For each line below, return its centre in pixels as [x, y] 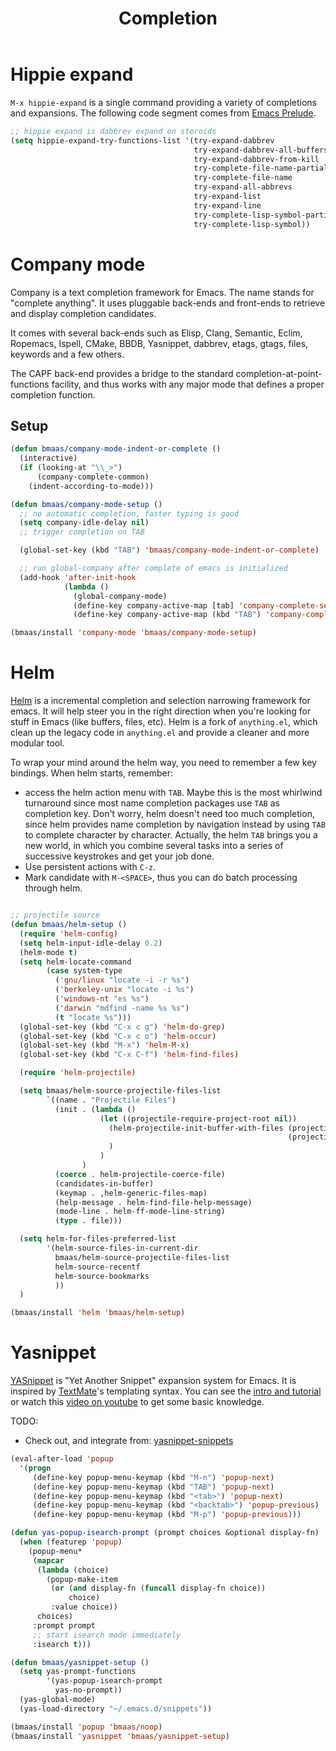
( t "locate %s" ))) [93, 1017]
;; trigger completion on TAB [82, 532]
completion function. [53, 394]
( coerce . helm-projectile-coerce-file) [140, 1174]
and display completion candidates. [83, 313]
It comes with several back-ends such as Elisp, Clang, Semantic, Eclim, [156, 333]
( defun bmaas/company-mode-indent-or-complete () [116, 449]
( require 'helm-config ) [68, 933]
